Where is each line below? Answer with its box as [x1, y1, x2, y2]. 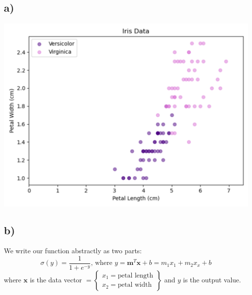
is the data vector [30, 274, 82, 284]
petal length [117, 272, 154, 279]
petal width [117, 281, 152, 289]
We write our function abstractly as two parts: [4, 246, 142, 255]
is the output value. [183, 274, 241, 284]
